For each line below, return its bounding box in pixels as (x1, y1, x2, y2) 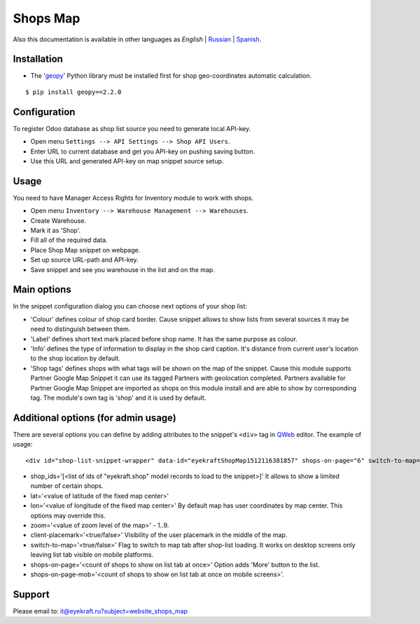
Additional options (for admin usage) (13, 412, 176, 423)
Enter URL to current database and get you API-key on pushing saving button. (30, 147, 255, 156)
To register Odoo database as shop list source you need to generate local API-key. (13, 124, 251, 133)
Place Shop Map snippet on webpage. (30, 245, 141, 254)
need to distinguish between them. (30, 325, 131, 333)
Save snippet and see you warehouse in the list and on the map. (30, 265, 215, 273)
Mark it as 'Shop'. (30, 226, 81, 234)
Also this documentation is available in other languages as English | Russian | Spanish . (13, 35, 262, 43)
